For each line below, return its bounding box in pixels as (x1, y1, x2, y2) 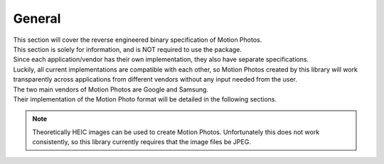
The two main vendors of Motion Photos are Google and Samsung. (13, 85, 209, 94)
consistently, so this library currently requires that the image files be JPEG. (32, 138, 252, 146)
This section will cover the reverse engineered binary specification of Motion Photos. (13, 35, 262, 44)
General (13, 11, 61, 26)
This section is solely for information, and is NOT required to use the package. (13, 45, 242, 53)
